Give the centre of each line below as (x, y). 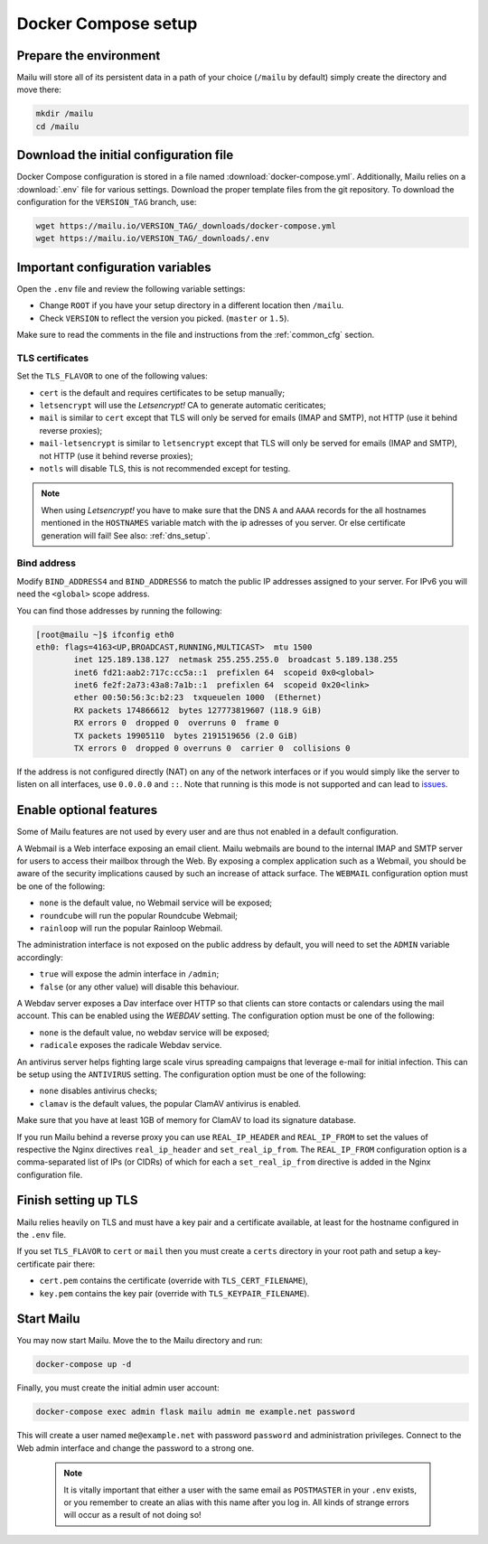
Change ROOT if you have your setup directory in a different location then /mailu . (192, 305)
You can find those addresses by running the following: (119, 611)
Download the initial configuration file (125, 155)
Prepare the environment (89, 56)
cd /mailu (57, 126)
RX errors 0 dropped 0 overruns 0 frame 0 (176, 723)
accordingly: (40, 957)
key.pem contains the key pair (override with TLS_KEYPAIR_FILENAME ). (174, 1293)
